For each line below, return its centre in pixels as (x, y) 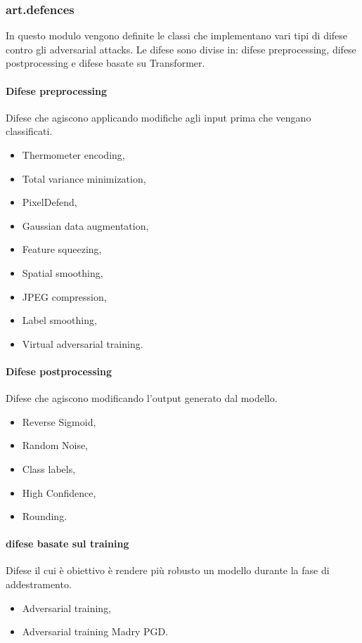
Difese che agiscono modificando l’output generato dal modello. (142, 398)
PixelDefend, (50, 202)
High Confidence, (59, 492)
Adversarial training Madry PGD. (95, 631)
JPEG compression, (64, 296)
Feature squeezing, (62, 249)
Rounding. (45, 516)
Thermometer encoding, (73, 154)
